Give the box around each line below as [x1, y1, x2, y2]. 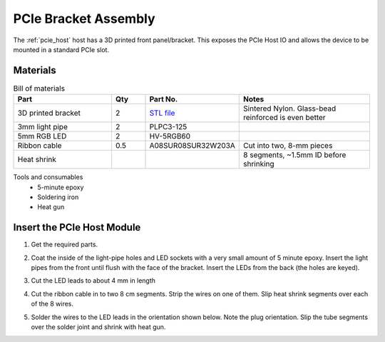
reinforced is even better [243, 113, 326, 123]
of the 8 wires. [31, 300, 74, 308]
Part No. [149, 94, 178, 104]
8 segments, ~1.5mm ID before [243, 150, 346, 160]
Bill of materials [13, 84, 66, 94]
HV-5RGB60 [149, 131, 191, 141]
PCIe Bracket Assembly [13, 11, 156, 26]
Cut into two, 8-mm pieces [243, 141, 333, 151]
